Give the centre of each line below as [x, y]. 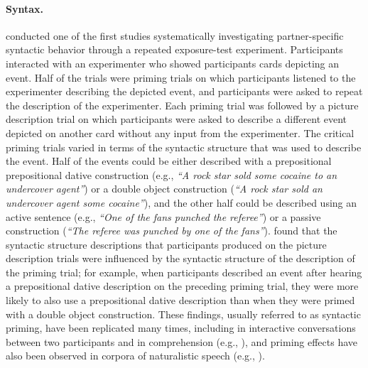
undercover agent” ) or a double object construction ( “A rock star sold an [164, 189]
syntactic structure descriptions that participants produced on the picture [166, 244]
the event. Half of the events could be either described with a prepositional [169, 161]
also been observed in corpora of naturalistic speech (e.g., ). [135, 356]
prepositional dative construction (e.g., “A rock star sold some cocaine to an [172, 174]
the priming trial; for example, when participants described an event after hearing [184, 272]
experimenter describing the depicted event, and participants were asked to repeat [184, 91]
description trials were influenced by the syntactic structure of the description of [180, 258]
